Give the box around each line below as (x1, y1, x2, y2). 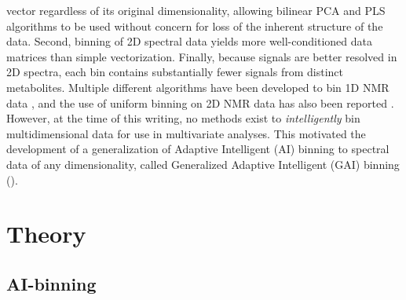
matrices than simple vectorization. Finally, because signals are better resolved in (6, 48, 397, 64)
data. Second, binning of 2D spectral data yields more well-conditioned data (6, 33, 372, 49)
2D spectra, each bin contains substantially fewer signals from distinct (6, 64, 344, 80)
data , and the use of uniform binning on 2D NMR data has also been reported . (6, 94, 394, 111)
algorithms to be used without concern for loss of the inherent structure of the (6, 17, 383, 34)
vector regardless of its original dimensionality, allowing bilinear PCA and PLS (6, 2, 386, 18)
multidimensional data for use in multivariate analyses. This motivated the (6, 125, 366, 141)
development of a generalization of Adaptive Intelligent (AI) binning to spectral (6, 141, 390, 157)
